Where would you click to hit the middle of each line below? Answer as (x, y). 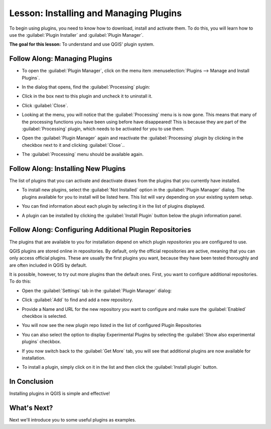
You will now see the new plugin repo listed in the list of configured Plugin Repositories (112, 325)
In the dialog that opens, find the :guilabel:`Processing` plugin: (86, 87)
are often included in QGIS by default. (48, 265)
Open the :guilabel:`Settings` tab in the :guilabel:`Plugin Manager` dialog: (97, 290)
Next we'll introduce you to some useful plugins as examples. (73, 420)
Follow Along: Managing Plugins (61, 59)
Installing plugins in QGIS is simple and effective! (60, 394)
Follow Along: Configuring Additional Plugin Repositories (100, 230)
